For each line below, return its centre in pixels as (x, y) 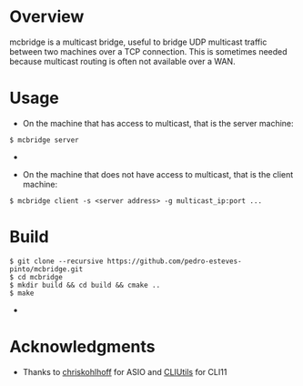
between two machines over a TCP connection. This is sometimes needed (149, 51)
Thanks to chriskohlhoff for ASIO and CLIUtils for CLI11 (125, 371)
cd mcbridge (40, 277)
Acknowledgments (83, 347)
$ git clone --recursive (56, 261)
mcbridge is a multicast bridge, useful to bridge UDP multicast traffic (138, 42)
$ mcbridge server (44, 140)
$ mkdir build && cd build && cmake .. (85, 285)
